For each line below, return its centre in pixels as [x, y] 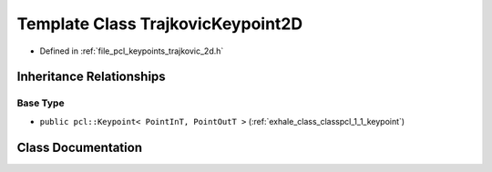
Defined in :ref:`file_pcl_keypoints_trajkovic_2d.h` [132, 51]
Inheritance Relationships [91, 77]
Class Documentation [80, 147]
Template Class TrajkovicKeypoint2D [160, 24]
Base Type [41, 103]
